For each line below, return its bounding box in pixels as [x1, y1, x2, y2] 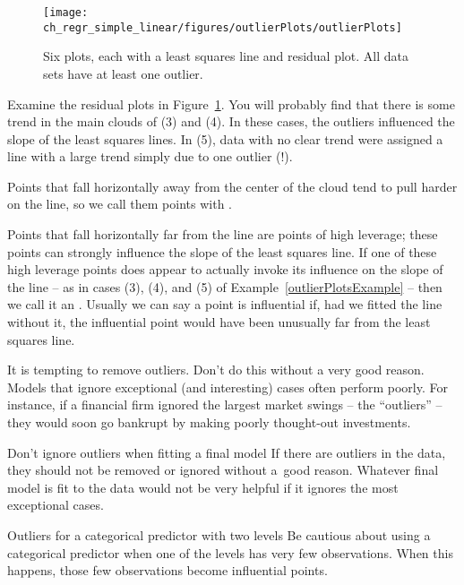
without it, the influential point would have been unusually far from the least [7, 313, 431, 331]
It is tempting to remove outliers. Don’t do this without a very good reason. [7, 360, 425, 379]
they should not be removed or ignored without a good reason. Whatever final [7, 460, 439, 479]
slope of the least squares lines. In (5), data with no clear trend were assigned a [7, 129, 443, 148]
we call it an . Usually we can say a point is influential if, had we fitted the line [7, 295, 443, 314]
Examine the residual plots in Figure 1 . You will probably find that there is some [7, 94, 455, 113]
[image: [43, 6, 89, 19]
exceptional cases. [7, 495, 104, 514]
